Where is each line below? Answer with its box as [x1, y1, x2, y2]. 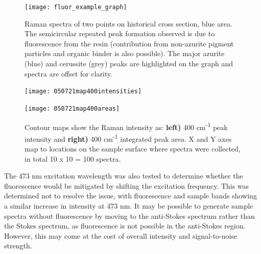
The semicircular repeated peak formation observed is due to [25, 28, 215, 39]
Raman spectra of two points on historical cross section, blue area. [25, 18, 232, 29]
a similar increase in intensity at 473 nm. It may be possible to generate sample [4, 200, 253, 211]
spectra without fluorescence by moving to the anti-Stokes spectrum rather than [4, 210, 255, 221]
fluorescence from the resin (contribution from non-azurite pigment [25, 38, 234, 48]
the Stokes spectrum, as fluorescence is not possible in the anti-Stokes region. [4, 220, 246, 231]
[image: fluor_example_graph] [25, 4, 127, 11]
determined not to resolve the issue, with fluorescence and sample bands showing [4, 190, 257, 201]
